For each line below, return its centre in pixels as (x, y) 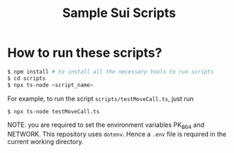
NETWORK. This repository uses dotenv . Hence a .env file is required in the (117, 134)
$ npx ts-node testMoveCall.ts (54, 111)
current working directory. (45, 142)
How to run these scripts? (85, 53)
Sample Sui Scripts (119, 13)
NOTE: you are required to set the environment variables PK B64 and (106, 126)
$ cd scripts (27, 78)
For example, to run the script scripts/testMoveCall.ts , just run (100, 98)
